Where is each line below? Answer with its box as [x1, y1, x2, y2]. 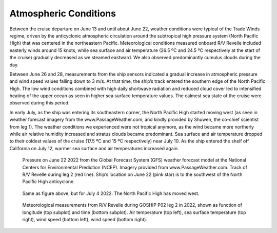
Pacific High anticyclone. [22, 178, 75, 185]
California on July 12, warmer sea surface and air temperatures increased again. [9, 145, 179, 151]
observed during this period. [9, 100, 70, 106]
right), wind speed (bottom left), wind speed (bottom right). [22, 216, 147, 222]
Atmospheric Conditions [9, 8, 116, 19]
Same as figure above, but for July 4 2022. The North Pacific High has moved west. [22, 190, 200, 196]
